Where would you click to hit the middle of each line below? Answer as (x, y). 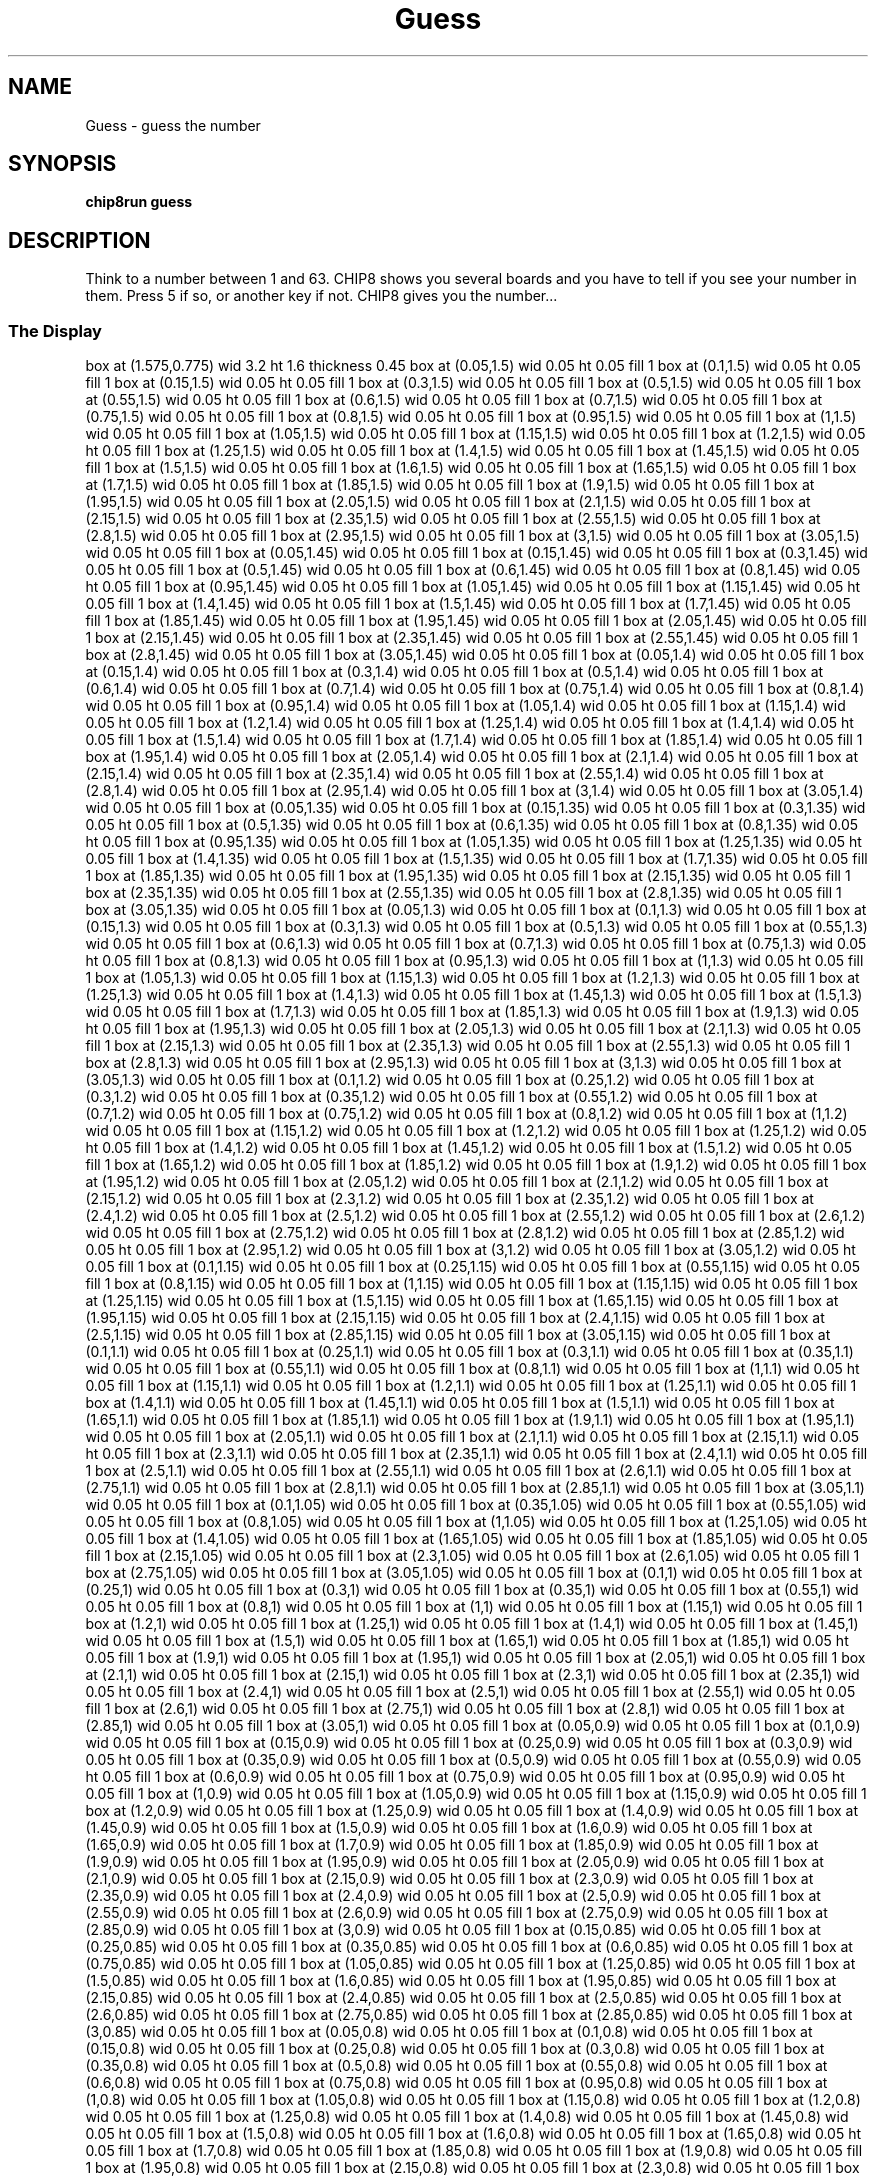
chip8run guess (139, 202)
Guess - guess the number (173, 125)
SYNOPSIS (62, 164)
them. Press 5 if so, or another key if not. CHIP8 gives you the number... (321, 296)
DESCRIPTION (79, 240)
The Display (55, 330)
